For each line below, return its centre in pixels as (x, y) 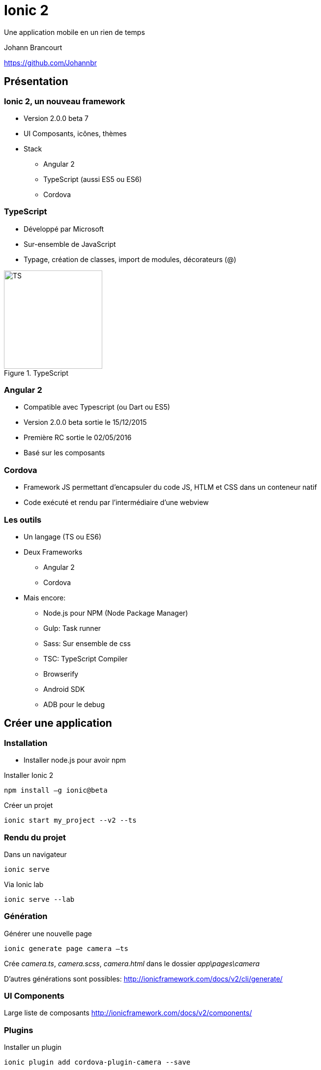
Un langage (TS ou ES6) (63, 536)
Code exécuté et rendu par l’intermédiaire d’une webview (116, 503)
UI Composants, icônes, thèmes (75, 133)
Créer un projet (29, 805)
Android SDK (64, 689)
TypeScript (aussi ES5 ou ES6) (93, 179)
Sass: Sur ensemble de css (87, 643)
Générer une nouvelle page (48, 933)
